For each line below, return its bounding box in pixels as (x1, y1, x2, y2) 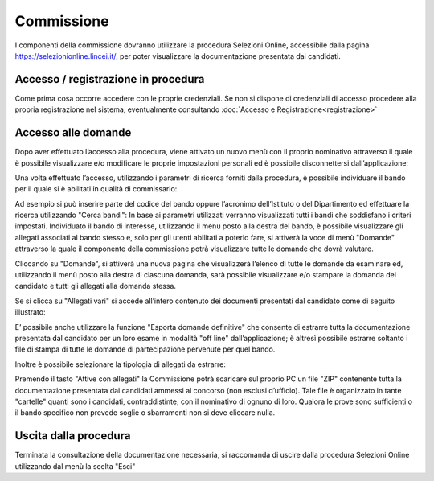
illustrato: (14, 307, 46, 317)
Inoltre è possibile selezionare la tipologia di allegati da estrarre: (14, 359, 227, 369)
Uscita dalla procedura (14, 429, 131, 442)
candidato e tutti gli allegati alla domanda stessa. (14, 282, 177, 291)
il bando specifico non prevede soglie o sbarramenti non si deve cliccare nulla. (14, 408, 276, 417)
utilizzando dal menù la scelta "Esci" (14, 461, 136, 471)
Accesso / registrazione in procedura (14, 72, 205, 86)
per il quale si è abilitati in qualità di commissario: (14, 184, 178, 194)
